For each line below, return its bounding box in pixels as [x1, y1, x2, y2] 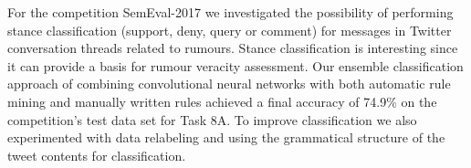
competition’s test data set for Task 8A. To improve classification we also [7, 110, 417, 129]
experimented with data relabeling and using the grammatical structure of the [7, 128, 445, 147]
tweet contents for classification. [7, 145, 186, 164]
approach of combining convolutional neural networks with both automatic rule [7, 74, 451, 93]
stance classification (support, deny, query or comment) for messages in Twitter [7, 20, 452, 39]
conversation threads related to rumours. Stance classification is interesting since [7, 38, 458, 58]
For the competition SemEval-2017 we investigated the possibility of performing [7, 3, 454, 21]
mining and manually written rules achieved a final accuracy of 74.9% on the [7, 91, 437, 110]
